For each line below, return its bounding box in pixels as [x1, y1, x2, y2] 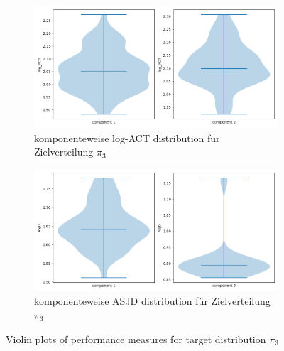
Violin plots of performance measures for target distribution [6, 331, 266, 346]
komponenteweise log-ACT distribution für [34, 130, 220, 145]
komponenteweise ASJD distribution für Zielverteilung [34, 293, 271, 308]
